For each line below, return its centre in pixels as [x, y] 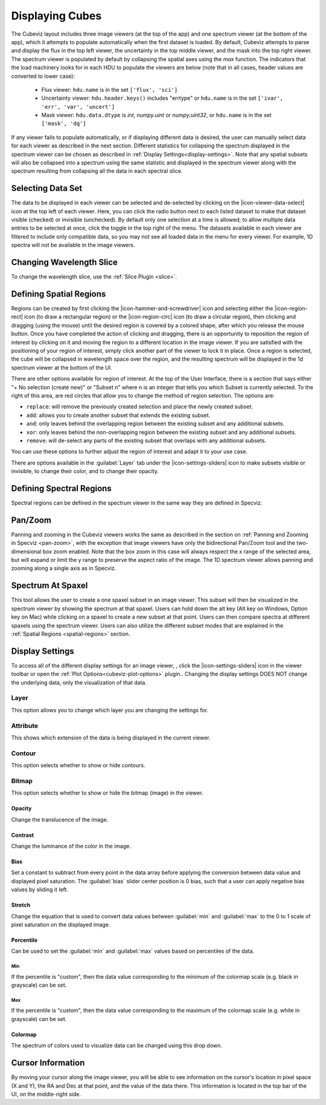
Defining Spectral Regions [61, 488]
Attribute [25, 726]
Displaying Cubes [56, 16]
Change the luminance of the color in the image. [71, 846]
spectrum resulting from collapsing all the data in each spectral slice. [97, 171]
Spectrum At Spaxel [50, 586]
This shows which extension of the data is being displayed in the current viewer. [111, 738]
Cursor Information [48, 1063]
